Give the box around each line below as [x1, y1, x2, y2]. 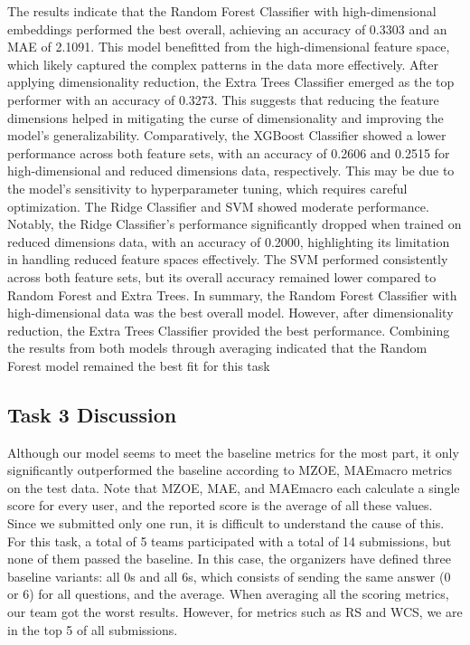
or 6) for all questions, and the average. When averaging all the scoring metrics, [7, 584, 449, 603]
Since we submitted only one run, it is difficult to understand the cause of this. [7, 514, 445, 533]
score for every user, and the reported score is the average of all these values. [7, 496, 433, 515]
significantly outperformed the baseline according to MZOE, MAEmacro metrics [7, 460, 452, 479]
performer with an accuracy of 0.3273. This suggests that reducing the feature [7, 90, 439, 109]
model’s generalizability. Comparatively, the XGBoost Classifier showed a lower [7, 126, 446, 145]
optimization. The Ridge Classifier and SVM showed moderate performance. [7, 196, 429, 215]
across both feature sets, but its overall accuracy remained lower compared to [7, 267, 437, 286]
